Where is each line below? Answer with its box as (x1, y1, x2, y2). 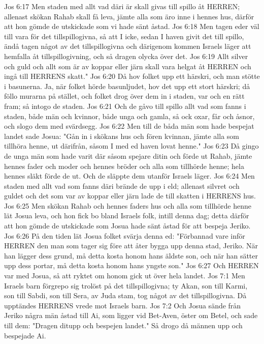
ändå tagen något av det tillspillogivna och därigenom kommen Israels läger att (4, 41, 251, 51)
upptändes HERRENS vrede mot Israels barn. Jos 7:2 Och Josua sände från (4, 300, 241, 310)
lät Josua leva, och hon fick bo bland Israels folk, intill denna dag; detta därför (4, 210, 249, 221)
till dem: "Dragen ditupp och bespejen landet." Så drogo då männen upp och (4, 320, 243, 330)
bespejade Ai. (4, 330, 46, 340)
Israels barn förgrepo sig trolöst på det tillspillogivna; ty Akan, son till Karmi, (4, 280, 248, 291)
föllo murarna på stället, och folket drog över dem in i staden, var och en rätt (4, 91, 245, 101)
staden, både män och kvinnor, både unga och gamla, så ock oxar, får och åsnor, (4, 110, 255, 121)
